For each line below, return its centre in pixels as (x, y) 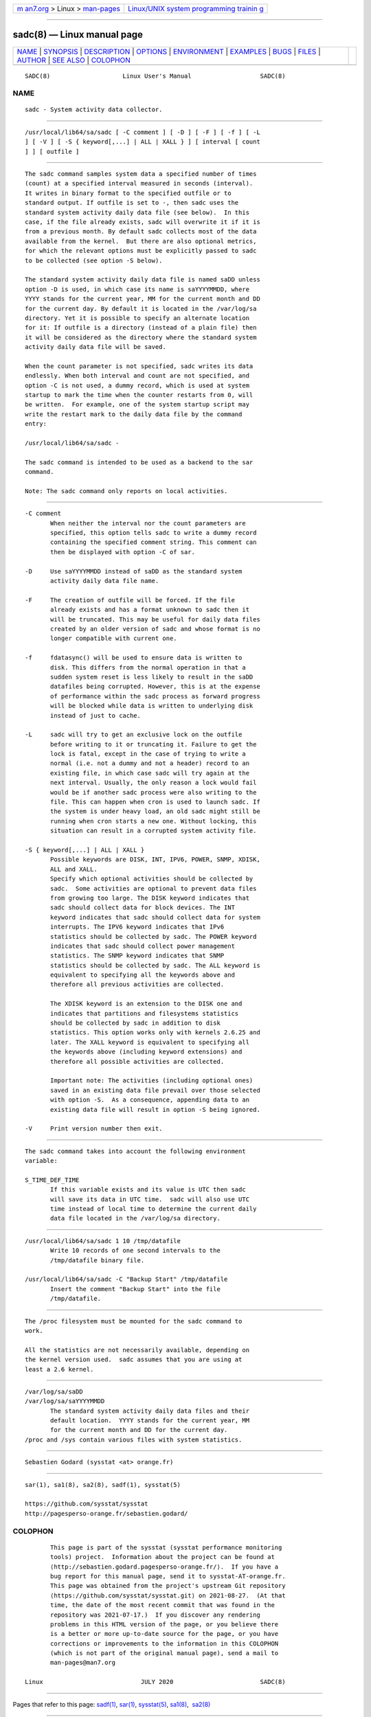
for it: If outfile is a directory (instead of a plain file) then (141, 328)
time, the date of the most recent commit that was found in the (162, 1605)
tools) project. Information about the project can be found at (162, 1557)
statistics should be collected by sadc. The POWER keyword (154, 936)
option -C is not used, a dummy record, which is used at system (137, 385)
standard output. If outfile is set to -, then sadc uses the (132, 203)
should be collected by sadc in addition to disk (136, 1023)
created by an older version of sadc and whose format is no (155, 629)
